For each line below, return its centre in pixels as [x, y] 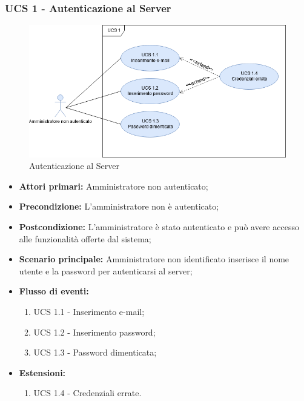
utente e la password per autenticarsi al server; [106, 270]
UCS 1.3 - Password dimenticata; [95, 352]
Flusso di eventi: [54, 291]
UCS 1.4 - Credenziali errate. [88, 393]
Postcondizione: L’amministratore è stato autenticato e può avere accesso [159, 226]
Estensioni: [42, 372]
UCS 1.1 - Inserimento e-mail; [89, 311]
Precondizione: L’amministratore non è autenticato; [119, 206]
